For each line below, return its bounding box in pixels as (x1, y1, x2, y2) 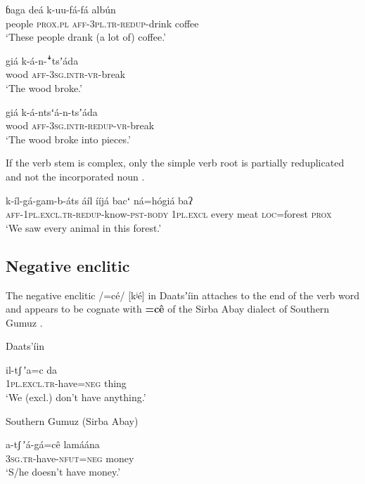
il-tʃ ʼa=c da (6, 362, 58, 377)
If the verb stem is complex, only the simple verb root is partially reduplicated (6, 155, 345, 170)
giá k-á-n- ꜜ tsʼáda (6, 53, 79, 67)
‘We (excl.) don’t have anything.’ (6, 390, 146, 405)
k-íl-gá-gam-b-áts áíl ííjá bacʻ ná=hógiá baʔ (6, 192, 193, 207)
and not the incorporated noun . (6, 169, 145, 183)
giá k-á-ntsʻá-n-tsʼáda (6, 104, 98, 119)
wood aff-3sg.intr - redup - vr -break (6, 118, 155, 133)
